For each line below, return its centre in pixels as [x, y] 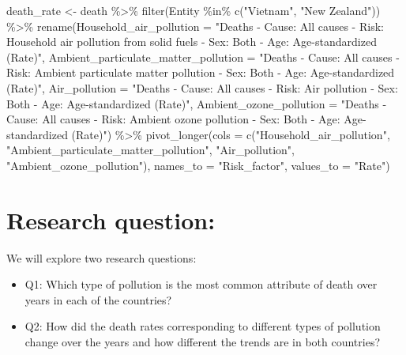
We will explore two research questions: [101, 257]
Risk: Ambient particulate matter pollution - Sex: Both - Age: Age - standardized [201, 72]
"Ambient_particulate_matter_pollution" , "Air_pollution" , [150, 150]
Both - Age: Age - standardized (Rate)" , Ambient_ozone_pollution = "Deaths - [197, 103]
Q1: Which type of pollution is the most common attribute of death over [201, 284]
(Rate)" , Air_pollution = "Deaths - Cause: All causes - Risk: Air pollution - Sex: [202, 87]
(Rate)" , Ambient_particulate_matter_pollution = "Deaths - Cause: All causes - [203, 57]
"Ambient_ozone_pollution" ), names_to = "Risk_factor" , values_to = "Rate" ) [198, 165]
